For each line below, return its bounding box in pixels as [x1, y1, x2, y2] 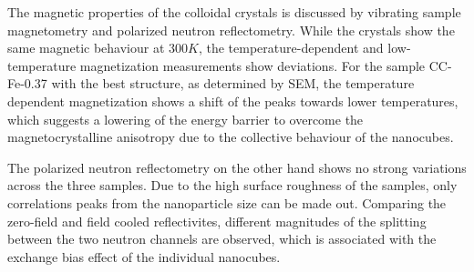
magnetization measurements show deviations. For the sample [79, 55, 426, 75]
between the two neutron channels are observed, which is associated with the [7, 229, 437, 248]
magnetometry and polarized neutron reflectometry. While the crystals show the [7, 20, 455, 39]
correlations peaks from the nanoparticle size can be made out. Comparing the [7, 193, 447, 212]
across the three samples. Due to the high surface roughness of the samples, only [7, 176, 458, 195]
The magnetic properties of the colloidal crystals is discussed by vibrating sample [7, 3, 461, 21]
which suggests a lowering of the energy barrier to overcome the [7, 109, 364, 128]
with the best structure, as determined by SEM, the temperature [51, 74, 415, 93]
